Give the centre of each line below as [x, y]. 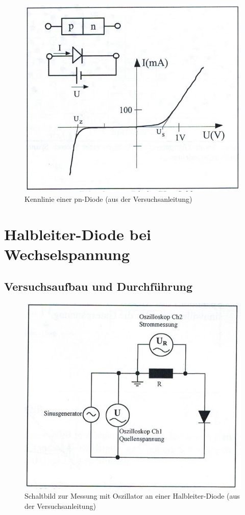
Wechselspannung [67, 254]
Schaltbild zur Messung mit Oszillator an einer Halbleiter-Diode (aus [132, 496]
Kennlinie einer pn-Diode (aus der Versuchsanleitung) [108, 198]
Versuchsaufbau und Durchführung [99, 286]
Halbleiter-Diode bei [78, 234]
